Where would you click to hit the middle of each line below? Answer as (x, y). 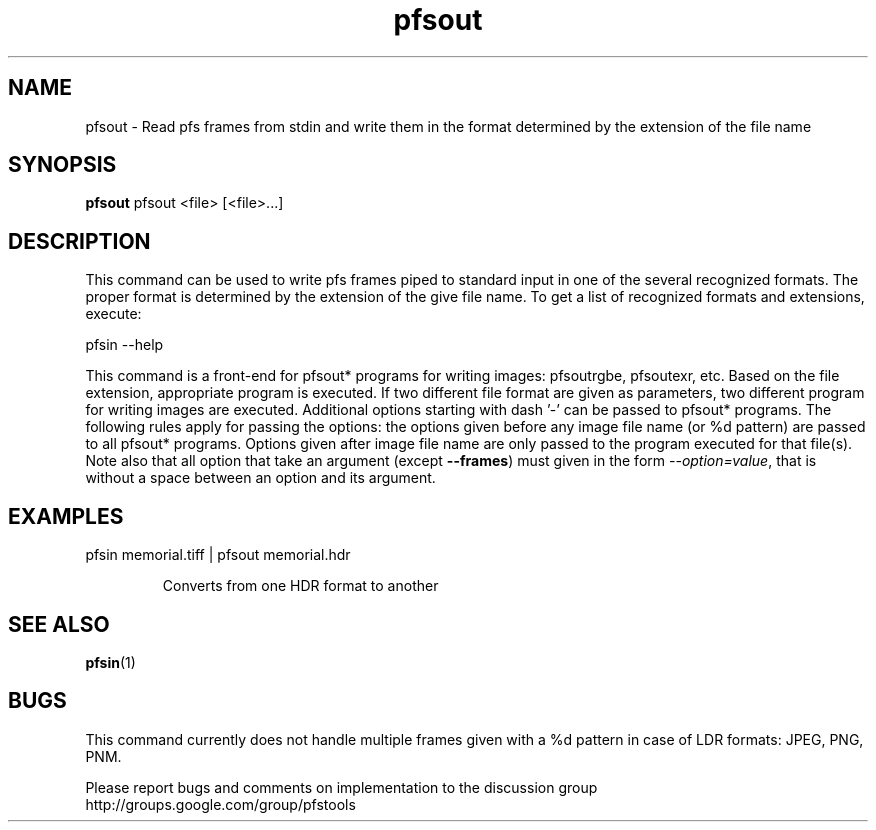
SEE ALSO (59, 624)
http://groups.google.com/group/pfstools (220, 804)
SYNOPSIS (62, 165)
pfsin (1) (110, 662)
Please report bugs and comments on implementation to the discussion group (341, 787)
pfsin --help (124, 345)
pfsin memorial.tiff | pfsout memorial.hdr (218, 555)
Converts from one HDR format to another (300, 586)
